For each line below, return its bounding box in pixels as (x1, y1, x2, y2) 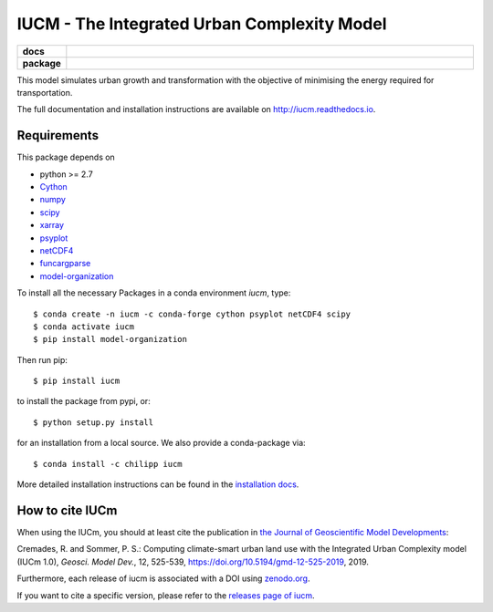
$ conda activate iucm (33, 321, 135, 332)
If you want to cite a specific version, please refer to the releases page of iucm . (16, 589, 315, 601)
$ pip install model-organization (33, 334, 187, 345)
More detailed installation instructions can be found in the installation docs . (16, 479, 299, 490)
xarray (39, 220, 64, 231)
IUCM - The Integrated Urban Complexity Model (16, 14, 387, 34)
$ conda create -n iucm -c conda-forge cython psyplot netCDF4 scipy (33, 308, 351, 319)
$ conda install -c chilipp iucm (33, 459, 183, 469)
